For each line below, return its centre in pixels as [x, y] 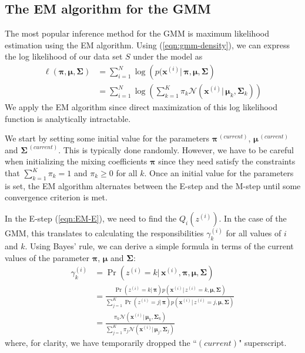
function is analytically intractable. [68, 118]
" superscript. [263, 342]
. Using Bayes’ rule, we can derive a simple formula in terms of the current [159, 246]
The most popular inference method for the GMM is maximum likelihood [137, 33]
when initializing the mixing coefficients [76, 161]
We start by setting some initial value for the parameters [107, 138]
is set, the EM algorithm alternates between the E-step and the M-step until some [153, 185]
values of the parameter [47, 257]
